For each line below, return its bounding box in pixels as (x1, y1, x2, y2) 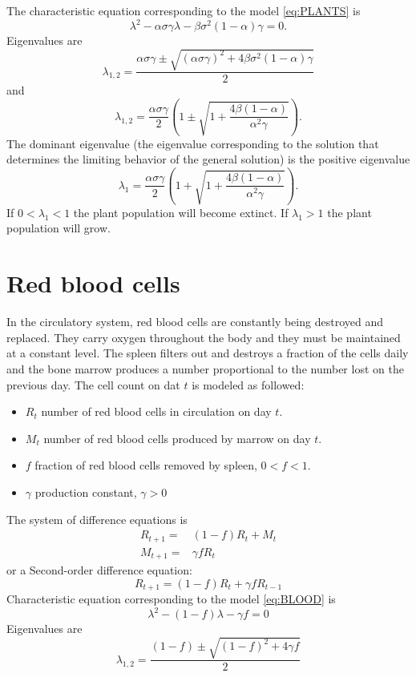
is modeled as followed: (192, 376, 305, 393)
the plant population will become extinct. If (73, 204, 289, 220)
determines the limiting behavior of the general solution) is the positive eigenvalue (6, 151, 410, 167)
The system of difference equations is (6, 510, 188, 527)
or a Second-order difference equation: (6, 562, 192, 578)
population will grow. (6, 220, 111, 236)
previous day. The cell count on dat (6, 376, 180, 393)
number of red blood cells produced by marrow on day (43, 429, 311, 446)
